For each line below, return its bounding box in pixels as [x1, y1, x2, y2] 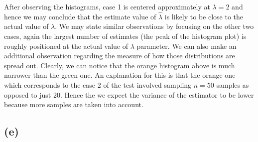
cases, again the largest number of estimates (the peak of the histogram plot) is [4, 31, 247, 41]
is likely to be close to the [164, 11, 244, 21]
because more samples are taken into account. [4, 99, 143, 110]
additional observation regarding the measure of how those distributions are [4, 50, 235, 61]
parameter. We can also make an [136, 40, 237, 51]
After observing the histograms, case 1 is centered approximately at [4, 1, 210, 11]
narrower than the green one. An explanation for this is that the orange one [4, 70, 236, 80]
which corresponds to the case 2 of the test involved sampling [4, 79, 192, 90]
